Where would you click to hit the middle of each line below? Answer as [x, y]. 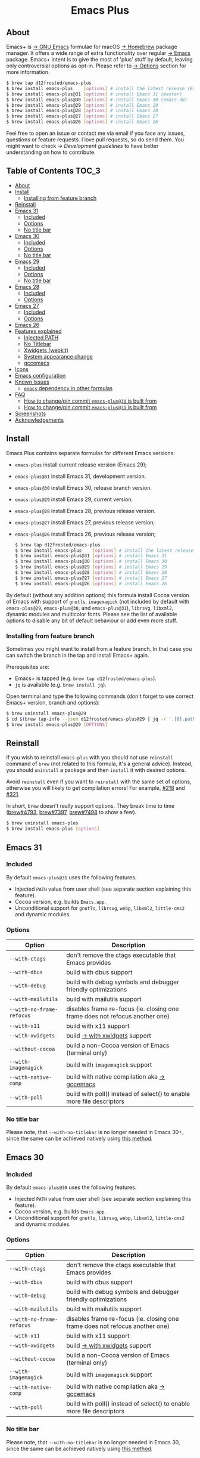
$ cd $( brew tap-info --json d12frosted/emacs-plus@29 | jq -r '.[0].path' [102, 719]
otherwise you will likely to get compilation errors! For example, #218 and [96, 788]
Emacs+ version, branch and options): [53, 702]
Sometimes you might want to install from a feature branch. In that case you [99, 648]
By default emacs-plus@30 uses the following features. [71, 1187]
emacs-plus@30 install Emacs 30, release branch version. [83, 487]
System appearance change [58, 356]
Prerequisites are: [28, 666]
